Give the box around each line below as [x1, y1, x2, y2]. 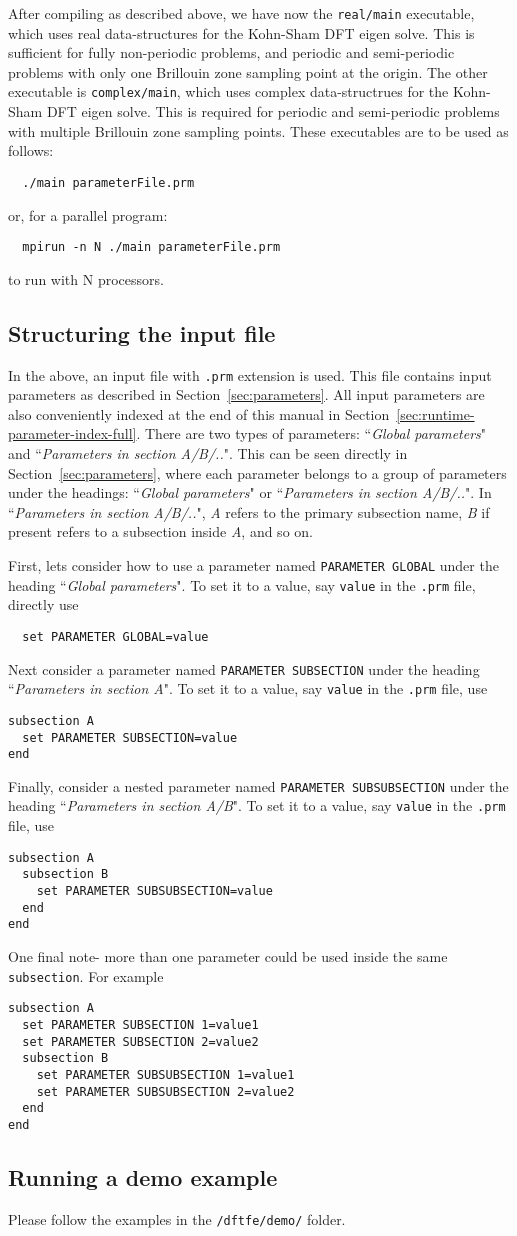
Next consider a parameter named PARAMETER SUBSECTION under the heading [8, 658, 480, 679]
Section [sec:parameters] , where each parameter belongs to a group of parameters [8, 462, 507, 483]
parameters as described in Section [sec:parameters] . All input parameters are [8, 384, 485, 405]
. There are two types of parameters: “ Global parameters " [136, 423, 487, 444]
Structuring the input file [8, 317, 276, 348]
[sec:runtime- [396, 403, 475, 424]
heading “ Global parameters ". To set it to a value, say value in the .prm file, [8, 574, 476, 595]
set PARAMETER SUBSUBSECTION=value [36, 884, 273, 899]
